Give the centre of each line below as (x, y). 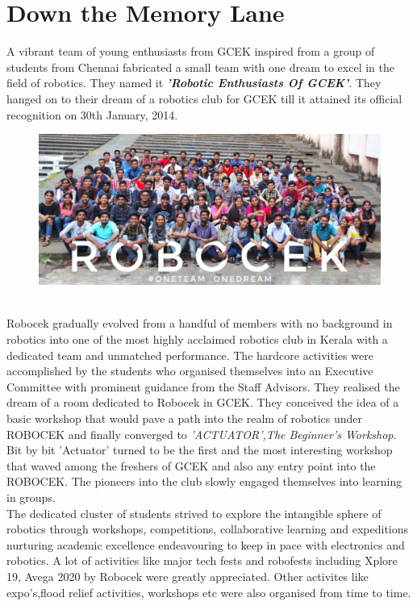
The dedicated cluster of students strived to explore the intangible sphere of (194, 513)
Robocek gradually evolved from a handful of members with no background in (200, 323)
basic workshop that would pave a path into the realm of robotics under (185, 418)
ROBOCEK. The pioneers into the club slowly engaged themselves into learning (204, 481)
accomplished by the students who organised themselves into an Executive (190, 371)
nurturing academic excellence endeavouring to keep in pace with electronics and (206, 544)
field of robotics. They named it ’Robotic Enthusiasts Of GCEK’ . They (194, 83)
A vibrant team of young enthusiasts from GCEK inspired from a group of (191, 51)
